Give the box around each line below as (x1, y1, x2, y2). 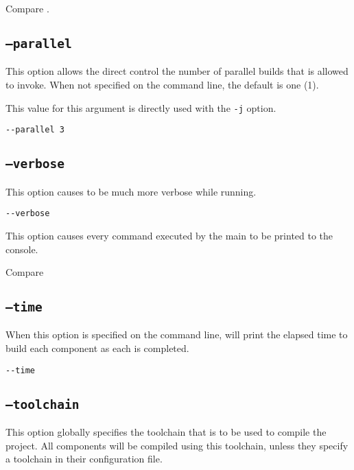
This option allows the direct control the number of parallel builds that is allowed (5, 64, 349, 78)
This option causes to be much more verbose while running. (5, 184, 257, 198)
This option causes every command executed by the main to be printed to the (5, 228, 333, 242)
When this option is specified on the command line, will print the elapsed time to (5, 327, 348, 342)
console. (5, 242, 38, 256)
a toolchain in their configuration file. (5, 451, 163, 466)
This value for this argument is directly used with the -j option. (5, 100, 276, 115)
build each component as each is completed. (5, 341, 189, 355)
